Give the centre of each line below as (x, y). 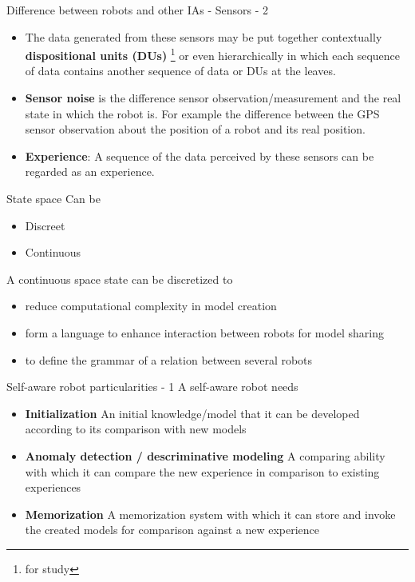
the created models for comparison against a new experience (172, 530)
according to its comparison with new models (136, 429)
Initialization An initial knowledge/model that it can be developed (192, 413)
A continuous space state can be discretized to (120, 279)
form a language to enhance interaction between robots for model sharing (204, 332)
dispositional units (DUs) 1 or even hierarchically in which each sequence (213, 54)
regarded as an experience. (90, 171)
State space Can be (53, 198)
